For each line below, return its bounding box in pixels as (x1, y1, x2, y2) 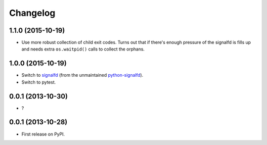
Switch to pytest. (21, 79, 56, 85)
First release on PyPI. (21, 131, 65, 137)
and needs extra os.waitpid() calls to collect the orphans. (21, 46, 145, 52)
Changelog (9, 7, 55, 18)
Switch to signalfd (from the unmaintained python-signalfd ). (21, 72, 143, 78)
